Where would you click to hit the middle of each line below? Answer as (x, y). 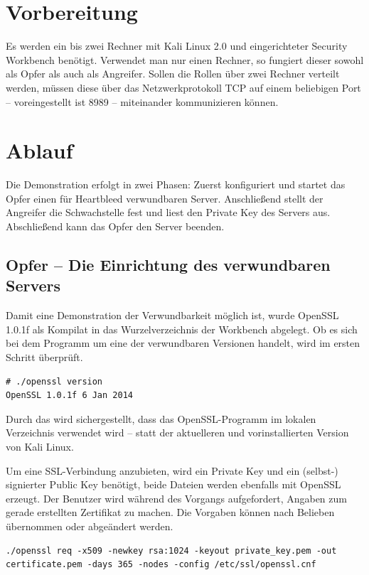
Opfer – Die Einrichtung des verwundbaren (168, 264)
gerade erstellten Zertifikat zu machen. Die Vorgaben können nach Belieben (170, 512)
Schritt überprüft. (44, 356)
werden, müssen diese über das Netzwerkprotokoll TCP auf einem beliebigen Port (183, 87)
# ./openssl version (54, 381)
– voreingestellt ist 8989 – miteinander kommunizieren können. (142, 101)
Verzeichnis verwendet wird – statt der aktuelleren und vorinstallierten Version (177, 432)
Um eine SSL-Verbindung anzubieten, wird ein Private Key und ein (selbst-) (172, 470)
